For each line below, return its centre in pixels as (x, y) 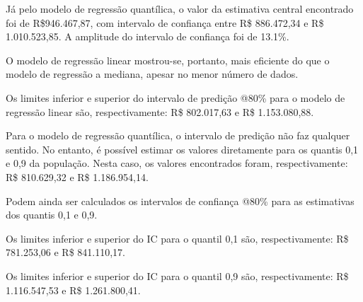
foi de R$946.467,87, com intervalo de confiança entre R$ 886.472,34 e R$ (165, 22)
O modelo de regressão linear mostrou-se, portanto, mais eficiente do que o (168, 60)
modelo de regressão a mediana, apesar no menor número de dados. (152, 74)
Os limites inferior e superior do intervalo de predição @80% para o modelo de (175, 97)
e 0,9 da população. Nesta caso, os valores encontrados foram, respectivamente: (177, 163)
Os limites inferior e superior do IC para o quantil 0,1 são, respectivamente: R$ (177, 238)
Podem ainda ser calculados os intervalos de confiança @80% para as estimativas (180, 201)
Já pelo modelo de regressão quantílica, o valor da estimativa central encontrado (180, 8)
